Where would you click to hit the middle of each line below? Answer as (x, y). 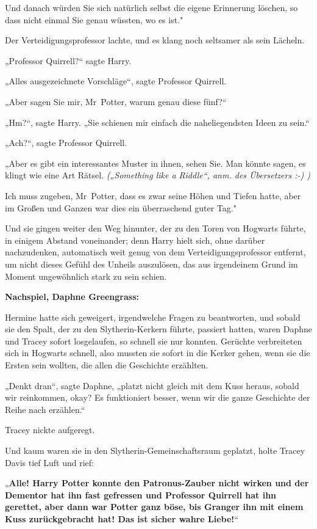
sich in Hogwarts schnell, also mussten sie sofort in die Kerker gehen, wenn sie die (158, 353)
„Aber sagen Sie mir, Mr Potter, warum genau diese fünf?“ (116, 101)
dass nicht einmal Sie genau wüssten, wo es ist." (94, 19)
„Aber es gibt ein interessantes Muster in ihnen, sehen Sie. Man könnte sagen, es (155, 163)
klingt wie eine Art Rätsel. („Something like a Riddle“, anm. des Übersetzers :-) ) (158, 175)
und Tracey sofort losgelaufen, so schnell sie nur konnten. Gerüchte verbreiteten (154, 341)
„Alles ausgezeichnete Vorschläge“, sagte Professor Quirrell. (116, 81)
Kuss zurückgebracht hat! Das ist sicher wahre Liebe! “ (122, 519)
